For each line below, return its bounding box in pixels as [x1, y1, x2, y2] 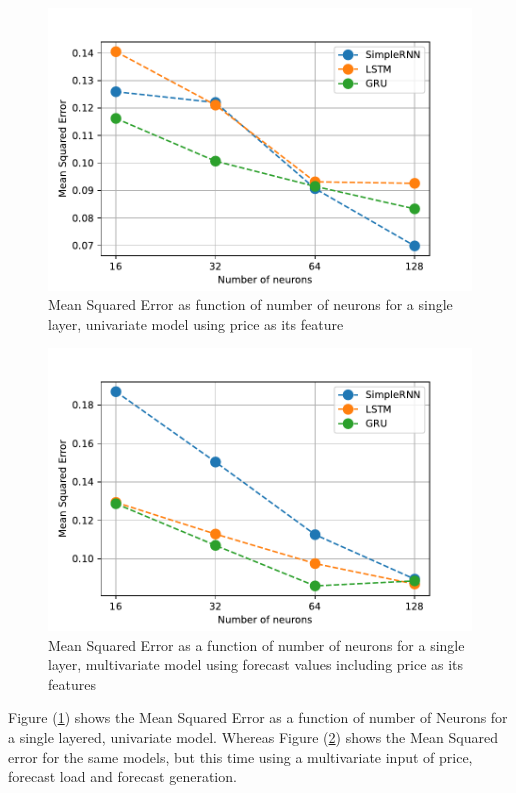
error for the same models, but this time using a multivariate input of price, [8, 746, 473, 767]
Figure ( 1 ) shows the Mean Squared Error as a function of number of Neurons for [8, 707, 508, 728]
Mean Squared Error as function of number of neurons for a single [48, 294, 453, 315]
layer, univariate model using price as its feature [48, 313, 344, 334]
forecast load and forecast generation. [8, 766, 237, 787]
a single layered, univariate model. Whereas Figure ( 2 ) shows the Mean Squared [8, 727, 498, 748]
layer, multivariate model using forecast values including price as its [48, 654, 464, 675]
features [48, 673, 96, 694]
